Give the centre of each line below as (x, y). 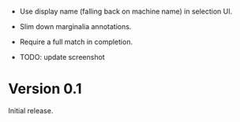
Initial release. (31, 110)
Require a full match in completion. (76, 42)
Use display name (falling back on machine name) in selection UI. (126, 11)
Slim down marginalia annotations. (75, 26)
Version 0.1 (45, 89)
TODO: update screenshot (62, 57)
